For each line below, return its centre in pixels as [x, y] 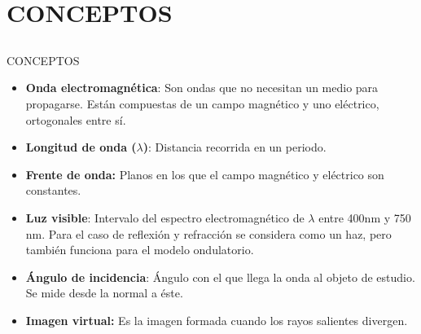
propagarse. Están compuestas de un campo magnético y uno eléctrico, [202, 103]
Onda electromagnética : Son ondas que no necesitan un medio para [202, 88]
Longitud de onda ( [81, 147]
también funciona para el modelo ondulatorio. [140, 250]
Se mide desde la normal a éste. [104, 293]
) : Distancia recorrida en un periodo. [235, 147]
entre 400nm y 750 [365, 217]
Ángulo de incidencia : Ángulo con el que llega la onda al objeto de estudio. [220, 277]
